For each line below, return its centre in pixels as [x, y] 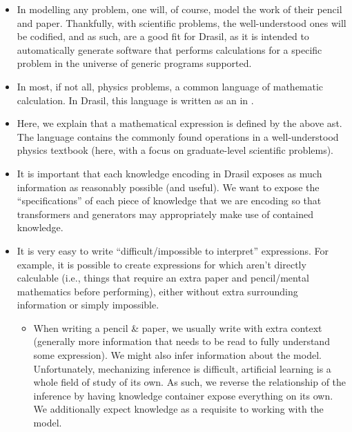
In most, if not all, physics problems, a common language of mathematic [170, 86]
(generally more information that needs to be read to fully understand [182, 341]
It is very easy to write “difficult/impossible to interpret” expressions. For [173, 250]
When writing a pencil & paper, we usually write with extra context [178, 327]
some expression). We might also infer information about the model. [177, 355]
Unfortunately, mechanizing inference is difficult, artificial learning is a [182, 368]
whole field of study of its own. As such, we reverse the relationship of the [190, 382]
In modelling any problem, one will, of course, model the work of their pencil [179, 9]
